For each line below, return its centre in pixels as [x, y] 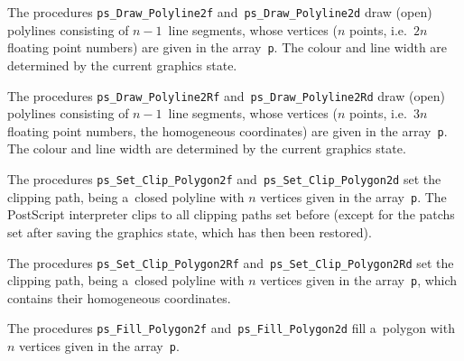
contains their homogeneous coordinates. [119, 297]
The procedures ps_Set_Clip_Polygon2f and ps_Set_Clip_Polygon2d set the [224, 179]
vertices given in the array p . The [353, 196]
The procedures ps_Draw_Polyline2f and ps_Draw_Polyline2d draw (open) [220, 12]
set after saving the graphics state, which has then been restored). [190, 231]
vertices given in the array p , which [359, 280]
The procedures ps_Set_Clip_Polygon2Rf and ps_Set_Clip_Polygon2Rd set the [231, 262]
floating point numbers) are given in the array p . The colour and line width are [227, 47]
